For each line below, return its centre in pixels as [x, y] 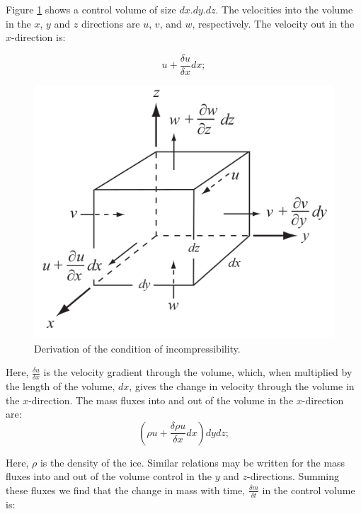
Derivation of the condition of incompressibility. [137, 348]
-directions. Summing [293, 476]
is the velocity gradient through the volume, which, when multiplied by [198, 372]
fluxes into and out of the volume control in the [109, 476]
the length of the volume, [61, 385]
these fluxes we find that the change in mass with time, [126, 490]
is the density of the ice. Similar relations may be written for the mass [193, 462]
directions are [110, 23]
